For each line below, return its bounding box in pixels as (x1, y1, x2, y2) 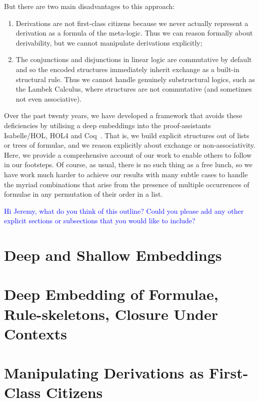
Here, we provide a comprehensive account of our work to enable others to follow (4, 149, 252, 160)
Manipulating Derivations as (4, 362, 204, 383)
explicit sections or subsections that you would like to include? (4, 215, 195, 226)
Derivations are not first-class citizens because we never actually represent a (15, 18, 248, 28)
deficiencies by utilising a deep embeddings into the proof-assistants (4, 120, 211, 130)
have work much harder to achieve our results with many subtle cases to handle (4, 169, 248, 179)
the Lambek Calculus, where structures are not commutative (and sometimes (15, 84, 252, 94)
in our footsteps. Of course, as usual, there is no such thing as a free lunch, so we (4, 159, 252, 170)
